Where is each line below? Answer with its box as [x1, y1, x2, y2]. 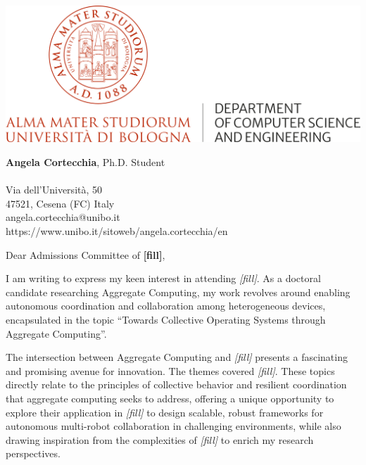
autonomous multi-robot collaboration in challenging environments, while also [6, 419, 341, 433]
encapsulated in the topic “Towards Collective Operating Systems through [6, 312, 326, 326]
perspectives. [6, 446, 61, 461]
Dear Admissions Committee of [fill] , [6, 247, 165, 262]
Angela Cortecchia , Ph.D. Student [6, 155, 165, 169]
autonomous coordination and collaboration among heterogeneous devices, [6, 298, 326, 313]
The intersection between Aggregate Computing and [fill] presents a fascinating [6, 350, 348, 364]
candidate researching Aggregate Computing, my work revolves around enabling [6, 284, 351, 299]
